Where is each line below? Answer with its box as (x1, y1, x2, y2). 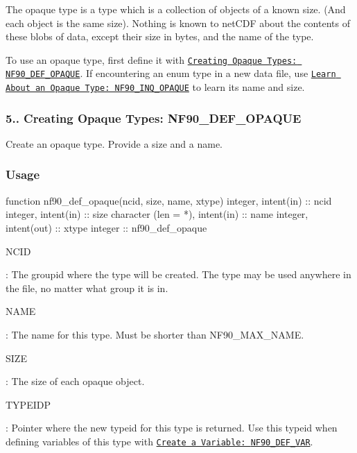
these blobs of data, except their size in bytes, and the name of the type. (6, 29, 314, 44)
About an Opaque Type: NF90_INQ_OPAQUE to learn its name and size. (6, 80, 305, 94)
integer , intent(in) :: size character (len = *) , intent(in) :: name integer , (6, 207, 308, 221)
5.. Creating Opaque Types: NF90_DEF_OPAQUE (6, 109, 302, 126)
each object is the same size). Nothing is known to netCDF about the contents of (6, 15, 350, 30)
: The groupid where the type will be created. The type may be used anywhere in (6, 267, 351, 282)
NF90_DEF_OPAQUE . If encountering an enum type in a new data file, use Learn (6, 66, 336, 80)
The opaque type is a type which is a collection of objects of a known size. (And (6, 2, 346, 16)
